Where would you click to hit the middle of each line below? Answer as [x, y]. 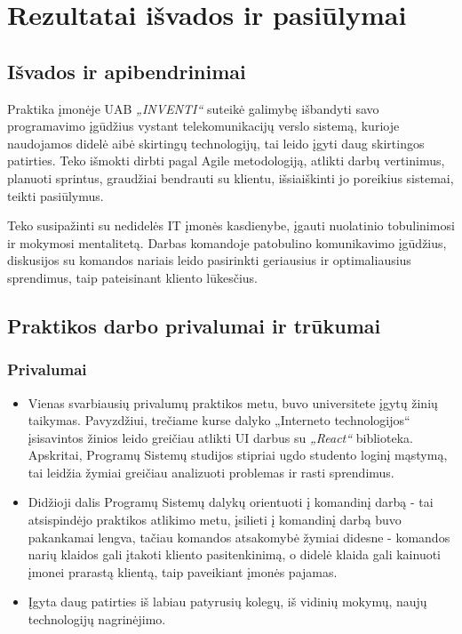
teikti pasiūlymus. [56, 195]
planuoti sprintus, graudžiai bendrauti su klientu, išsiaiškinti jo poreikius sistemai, [231, 177]
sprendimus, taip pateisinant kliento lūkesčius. [133, 277]
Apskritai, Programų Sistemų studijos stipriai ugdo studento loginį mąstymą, [238, 455]
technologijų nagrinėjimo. [97, 619]
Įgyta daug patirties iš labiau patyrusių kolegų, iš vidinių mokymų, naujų [227, 602]
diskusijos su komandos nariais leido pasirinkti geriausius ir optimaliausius [209, 260]
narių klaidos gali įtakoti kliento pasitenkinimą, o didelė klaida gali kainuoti [235, 554]
